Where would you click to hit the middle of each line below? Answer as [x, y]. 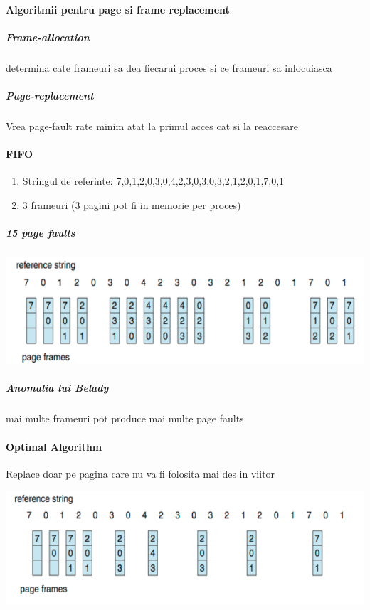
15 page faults [41, 233]
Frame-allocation [48, 37]
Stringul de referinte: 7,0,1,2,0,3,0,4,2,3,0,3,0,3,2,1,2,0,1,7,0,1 [153, 181]
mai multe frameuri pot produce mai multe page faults [125, 418]
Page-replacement [50, 95]
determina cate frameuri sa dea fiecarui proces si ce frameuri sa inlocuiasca [169, 67]
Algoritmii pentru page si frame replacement [118, 9]
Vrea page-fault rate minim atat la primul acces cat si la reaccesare [152, 125]
